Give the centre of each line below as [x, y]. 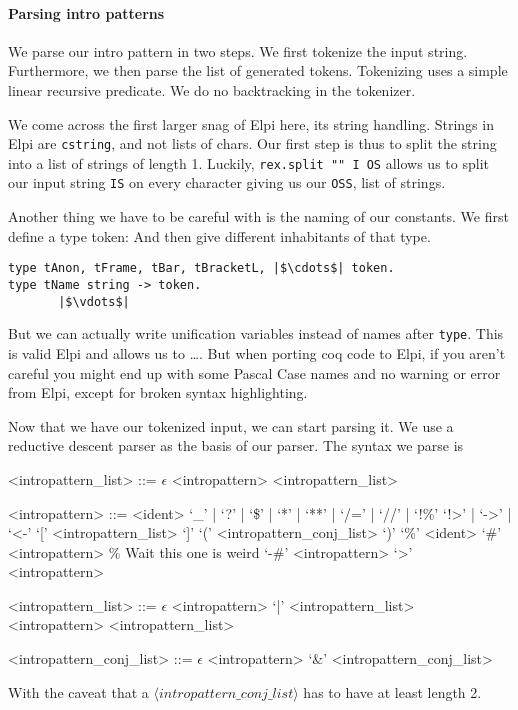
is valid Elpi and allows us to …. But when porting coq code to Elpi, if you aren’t [257, 352]
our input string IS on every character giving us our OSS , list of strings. [227, 182]
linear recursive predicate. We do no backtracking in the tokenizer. [212, 89]
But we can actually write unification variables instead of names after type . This [256, 333]
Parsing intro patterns [86, 12]
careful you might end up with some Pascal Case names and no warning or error [254, 372]
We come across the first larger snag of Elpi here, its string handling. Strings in [251, 123]
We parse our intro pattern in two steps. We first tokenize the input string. [238, 50]
